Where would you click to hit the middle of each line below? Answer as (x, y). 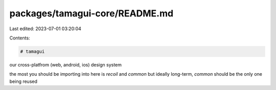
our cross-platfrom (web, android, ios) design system (66, 64)
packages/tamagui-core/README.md (91, 13)
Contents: (20, 38)
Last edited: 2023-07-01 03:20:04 (45, 29)
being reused (24, 81)
